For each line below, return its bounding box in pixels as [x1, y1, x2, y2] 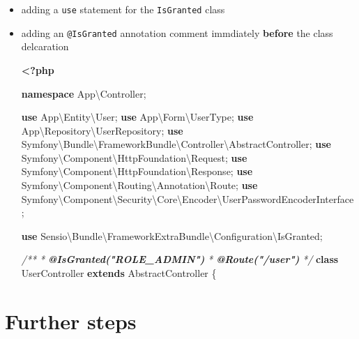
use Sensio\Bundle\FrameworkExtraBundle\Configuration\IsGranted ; [21, 228, 323, 243]
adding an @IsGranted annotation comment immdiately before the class [21, 25, 333, 40]
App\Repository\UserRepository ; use [21, 123, 183, 137]
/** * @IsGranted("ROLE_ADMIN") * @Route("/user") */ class [21, 252, 339, 266]
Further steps [5, 306, 137, 335]
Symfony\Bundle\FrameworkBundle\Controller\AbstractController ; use [21, 137, 331, 151]
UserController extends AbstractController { [21, 266, 217, 280]
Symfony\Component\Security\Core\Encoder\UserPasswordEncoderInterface [21, 191, 354, 206]
